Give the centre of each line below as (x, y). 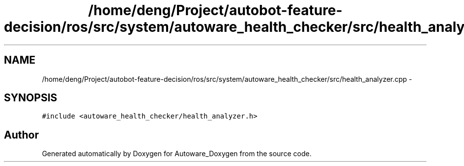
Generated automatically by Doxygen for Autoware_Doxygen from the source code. (177, 154)
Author (21, 135)
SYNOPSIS (31, 98)
